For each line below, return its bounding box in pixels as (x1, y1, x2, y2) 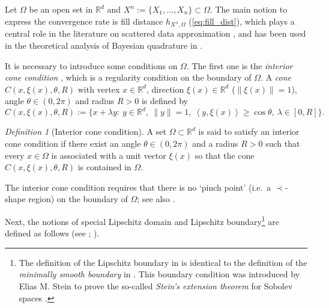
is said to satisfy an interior (198, 125, 300, 138)
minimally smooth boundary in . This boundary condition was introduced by (19, 268, 300, 280)
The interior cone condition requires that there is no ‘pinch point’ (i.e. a (5, 180, 271, 193)
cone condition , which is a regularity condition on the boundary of (5, 71, 252, 84)
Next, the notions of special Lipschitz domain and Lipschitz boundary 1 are (5, 213, 279, 227)
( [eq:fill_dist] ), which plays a (189, 14, 295, 27)
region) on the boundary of (28, 192, 128, 205)
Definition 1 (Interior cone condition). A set (5, 125, 166, 138)
